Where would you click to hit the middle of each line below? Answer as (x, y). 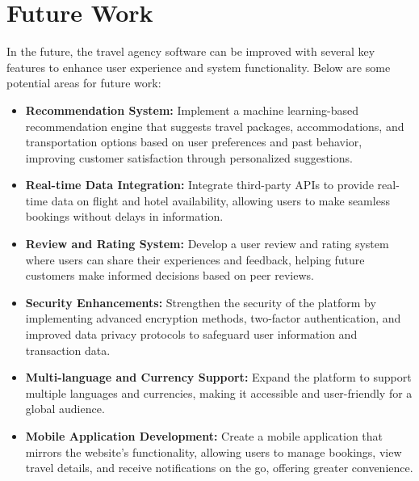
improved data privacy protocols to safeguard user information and (191, 334)
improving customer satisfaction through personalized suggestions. (189, 157)
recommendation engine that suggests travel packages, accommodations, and (215, 126)
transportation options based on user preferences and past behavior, (194, 142)
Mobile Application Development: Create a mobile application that (204, 436)
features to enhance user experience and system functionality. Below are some (199, 67)
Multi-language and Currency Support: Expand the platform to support (218, 377)
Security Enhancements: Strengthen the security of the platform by (201, 302)
